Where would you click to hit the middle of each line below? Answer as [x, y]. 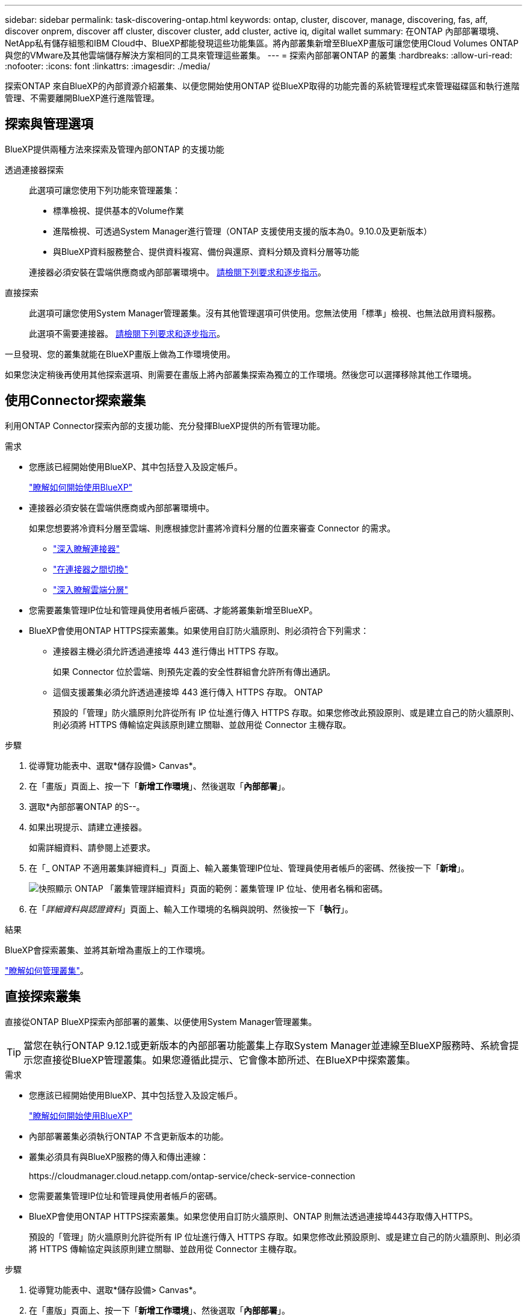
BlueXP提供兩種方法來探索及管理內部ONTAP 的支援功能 [115, 149]
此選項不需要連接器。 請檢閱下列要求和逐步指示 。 [127, 333]
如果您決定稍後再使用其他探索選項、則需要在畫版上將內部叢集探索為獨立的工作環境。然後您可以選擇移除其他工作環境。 [241, 374]
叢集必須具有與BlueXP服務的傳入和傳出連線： [119, 1156]
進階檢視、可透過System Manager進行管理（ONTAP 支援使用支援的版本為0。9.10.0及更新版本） [243, 231]
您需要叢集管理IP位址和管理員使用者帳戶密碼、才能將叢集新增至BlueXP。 [173, 610]
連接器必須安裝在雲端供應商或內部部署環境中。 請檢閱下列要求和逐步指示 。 [177, 272]
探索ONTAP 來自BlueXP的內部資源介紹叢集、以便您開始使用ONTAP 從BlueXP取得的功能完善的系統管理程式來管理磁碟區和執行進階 [262, 86]
